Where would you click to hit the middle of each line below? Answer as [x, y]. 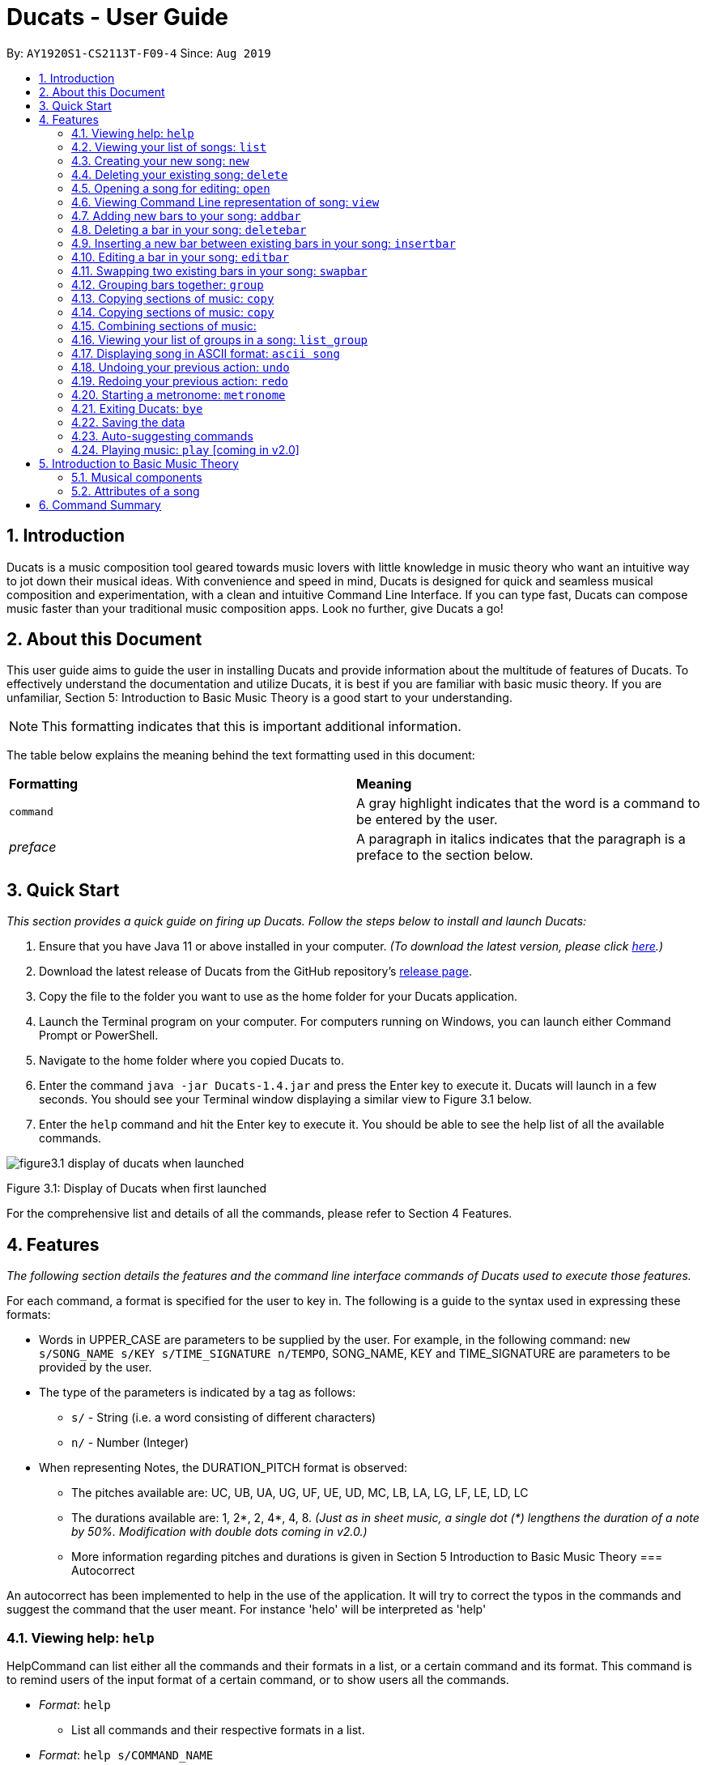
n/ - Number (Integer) [130, 1443]
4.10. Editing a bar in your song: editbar [180, 257]
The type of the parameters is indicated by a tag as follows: [198, 1393]
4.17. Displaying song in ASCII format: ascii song [206, 353]
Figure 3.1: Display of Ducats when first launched [137, 1189]
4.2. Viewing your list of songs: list [169, 147]
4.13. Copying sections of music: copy [173, 298]
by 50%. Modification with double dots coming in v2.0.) [219, 1532]
